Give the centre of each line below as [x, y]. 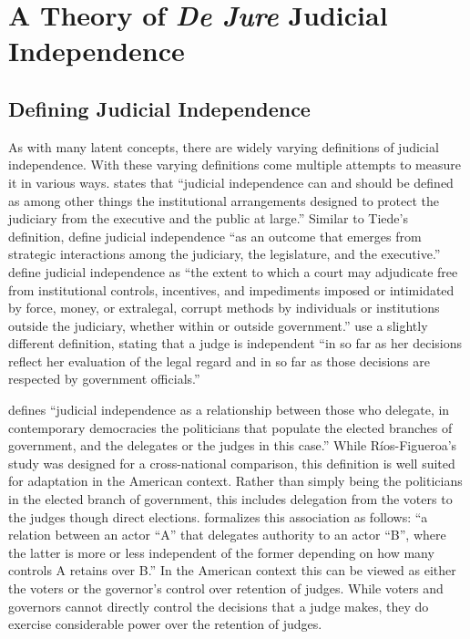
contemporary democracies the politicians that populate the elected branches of [230, 427]
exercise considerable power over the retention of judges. [165, 624]
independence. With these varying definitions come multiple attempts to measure [235, 165]
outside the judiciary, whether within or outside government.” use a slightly [218, 325]
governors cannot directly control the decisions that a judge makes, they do [219, 606]
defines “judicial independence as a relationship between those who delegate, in [229, 410]
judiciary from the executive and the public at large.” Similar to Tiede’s [208, 218]
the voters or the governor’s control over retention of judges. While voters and [226, 588]
